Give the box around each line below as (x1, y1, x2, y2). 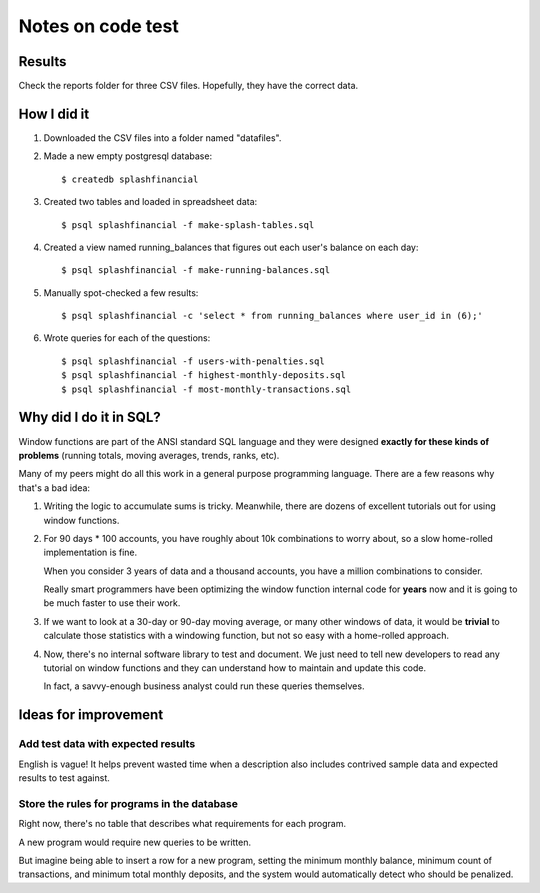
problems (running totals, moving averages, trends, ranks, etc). (18, 449, 280, 461)
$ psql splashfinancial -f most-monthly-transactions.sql (61, 383, 352, 395)
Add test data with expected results (18, 737, 196, 751)
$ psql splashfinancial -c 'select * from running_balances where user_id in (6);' (61, 310, 484, 322)
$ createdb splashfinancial (61, 173, 199, 185)
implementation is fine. (43, 546, 138, 559)
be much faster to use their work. (43, 597, 181, 609)
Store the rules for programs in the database (18, 796, 239, 810)
